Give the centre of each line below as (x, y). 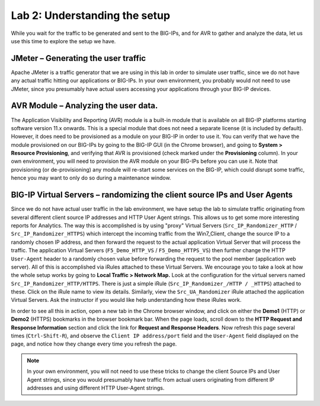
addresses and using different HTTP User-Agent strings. (96, 388)
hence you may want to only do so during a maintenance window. (91, 178)
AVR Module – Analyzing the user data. (84, 106)
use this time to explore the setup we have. (63, 41)
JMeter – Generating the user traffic (79, 58)
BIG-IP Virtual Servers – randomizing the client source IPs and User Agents (152, 195)
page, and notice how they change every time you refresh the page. (94, 344)
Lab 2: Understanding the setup (91, 15)
